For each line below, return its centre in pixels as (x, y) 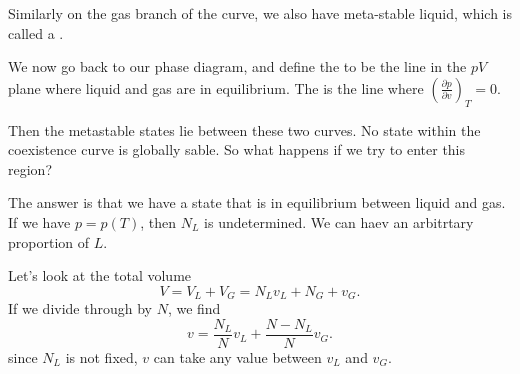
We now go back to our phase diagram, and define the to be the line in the (237, 66)
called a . (36, 32)
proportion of (49, 241)
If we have (39, 221)
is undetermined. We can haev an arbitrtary (339, 221)
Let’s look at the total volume (100, 275)
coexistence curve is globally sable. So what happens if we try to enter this (237, 149)
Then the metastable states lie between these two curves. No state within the (244, 129)
